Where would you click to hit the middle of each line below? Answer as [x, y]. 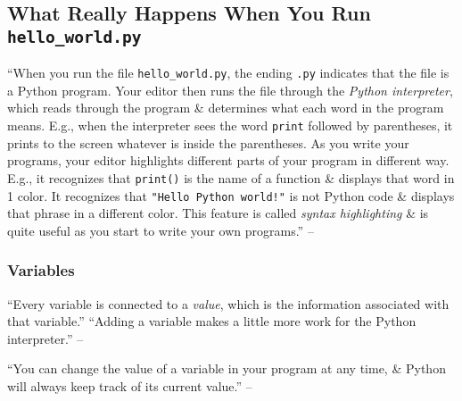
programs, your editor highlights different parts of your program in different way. [228, 160]
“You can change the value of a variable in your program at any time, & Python [227, 368]
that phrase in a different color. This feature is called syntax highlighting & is [218, 213]
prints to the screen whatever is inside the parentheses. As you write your [208, 142]
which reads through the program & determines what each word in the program [226, 108]
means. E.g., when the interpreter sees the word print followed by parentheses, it [230, 125]
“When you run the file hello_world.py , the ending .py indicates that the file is [228, 73]
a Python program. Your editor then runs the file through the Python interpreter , [230, 90]
